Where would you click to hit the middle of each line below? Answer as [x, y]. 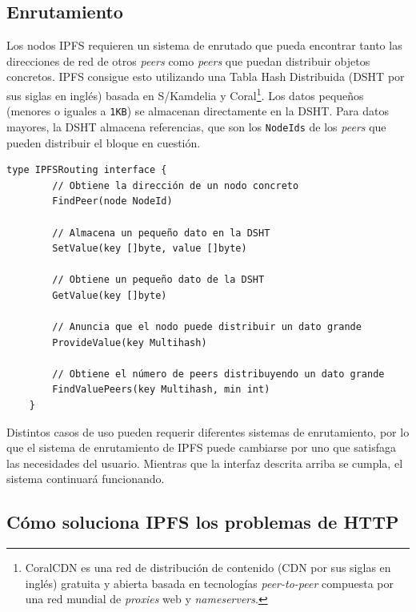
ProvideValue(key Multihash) [130, 342]
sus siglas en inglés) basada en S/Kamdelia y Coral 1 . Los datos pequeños [185, 94]
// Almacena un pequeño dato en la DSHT [161, 233]
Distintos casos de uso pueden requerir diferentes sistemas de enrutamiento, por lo [208, 431]
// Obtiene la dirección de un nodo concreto [176, 185]
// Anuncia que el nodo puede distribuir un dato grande [207, 327]
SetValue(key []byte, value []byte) [150, 249]
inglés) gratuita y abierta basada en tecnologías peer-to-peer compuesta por [209, 583]
